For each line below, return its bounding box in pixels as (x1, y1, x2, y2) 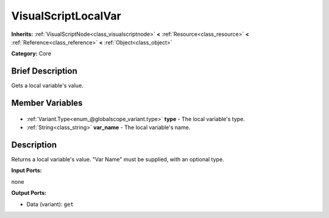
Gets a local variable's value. (11, 82, 83, 90)
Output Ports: (11, 189, 47, 197)
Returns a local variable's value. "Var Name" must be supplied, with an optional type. (11, 155, 225, 163)
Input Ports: (11, 167, 42, 174)
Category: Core (11, 50, 52, 57)
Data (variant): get (26, 200, 74, 208)
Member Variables (11, 98, 83, 108)
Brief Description (11, 66, 77, 76)
